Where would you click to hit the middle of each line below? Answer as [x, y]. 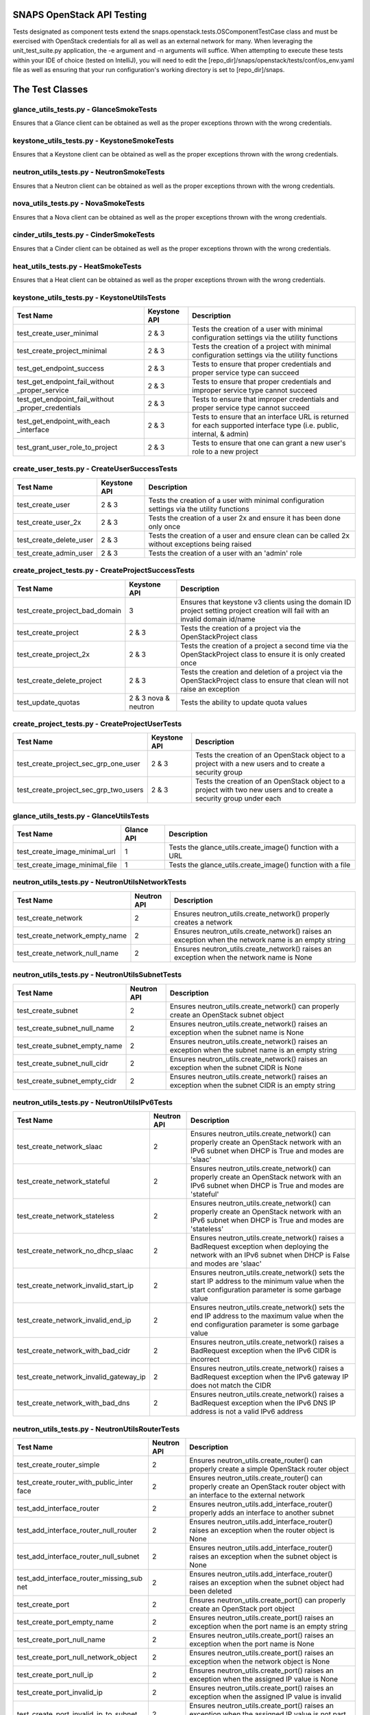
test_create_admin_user [55, 553]
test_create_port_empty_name [65, 1622]
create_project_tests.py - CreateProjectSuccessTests [104, 571]
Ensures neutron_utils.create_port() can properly [268, 1600]
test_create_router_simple [58, 1465]
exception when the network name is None [243, 957]
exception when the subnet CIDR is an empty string [252, 1085]
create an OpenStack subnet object [227, 1015]
